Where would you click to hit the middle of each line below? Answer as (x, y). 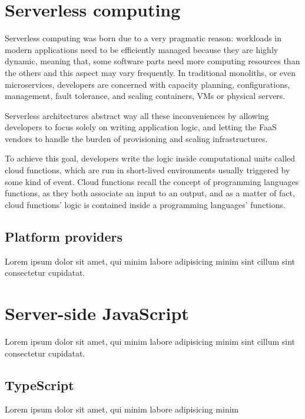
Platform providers (64, 236)
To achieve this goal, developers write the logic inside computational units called (150, 158)
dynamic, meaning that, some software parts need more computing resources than (152, 61)
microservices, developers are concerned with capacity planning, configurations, (147, 84)
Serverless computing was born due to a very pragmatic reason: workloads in (143, 38)
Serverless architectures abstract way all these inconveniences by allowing (137, 115)
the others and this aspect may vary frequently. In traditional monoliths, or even (150, 72)
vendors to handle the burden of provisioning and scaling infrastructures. (136, 138)
